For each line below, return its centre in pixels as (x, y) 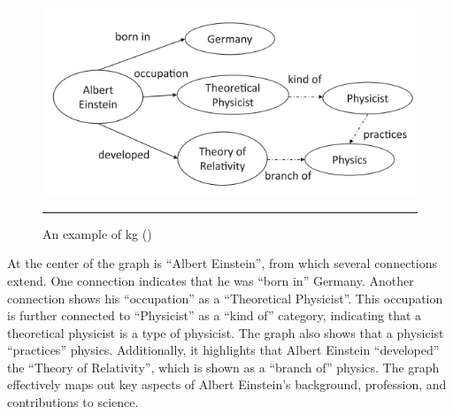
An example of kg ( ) (97, 233)
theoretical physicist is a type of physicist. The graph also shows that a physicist (226, 332)
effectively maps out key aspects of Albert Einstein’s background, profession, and (227, 384)
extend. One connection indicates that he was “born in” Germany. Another (211, 280)
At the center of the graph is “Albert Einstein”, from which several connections (223, 263)
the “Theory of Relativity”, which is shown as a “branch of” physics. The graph (223, 367)
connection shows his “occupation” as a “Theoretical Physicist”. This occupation (225, 298)
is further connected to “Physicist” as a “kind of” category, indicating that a (215, 315)
